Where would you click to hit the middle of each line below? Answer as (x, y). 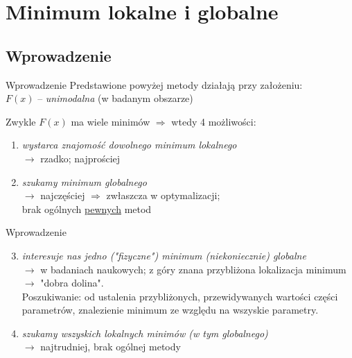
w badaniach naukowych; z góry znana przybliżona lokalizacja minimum (193, 269)
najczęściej (63, 195)
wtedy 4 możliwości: (214, 121)
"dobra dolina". (72, 283)
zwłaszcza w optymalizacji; (163, 195)
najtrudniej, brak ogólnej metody (111, 347)
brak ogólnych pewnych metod (87, 208)
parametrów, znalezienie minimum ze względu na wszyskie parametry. (170, 310)
